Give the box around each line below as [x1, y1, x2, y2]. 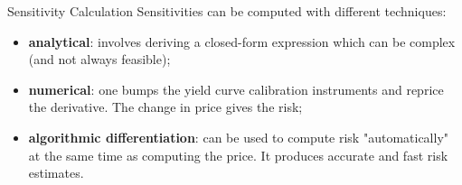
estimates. [28, 163, 84, 182]
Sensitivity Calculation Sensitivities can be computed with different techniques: [7, 2, 447, 20]
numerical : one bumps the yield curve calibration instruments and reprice [28, 79, 444, 98]
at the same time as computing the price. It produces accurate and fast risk [28, 145, 448, 164]
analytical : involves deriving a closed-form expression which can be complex [28, 32, 456, 51]
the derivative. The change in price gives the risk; [28, 97, 303, 116]
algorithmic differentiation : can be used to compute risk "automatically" [28, 127, 449, 146]
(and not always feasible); [28, 50, 171, 69]
